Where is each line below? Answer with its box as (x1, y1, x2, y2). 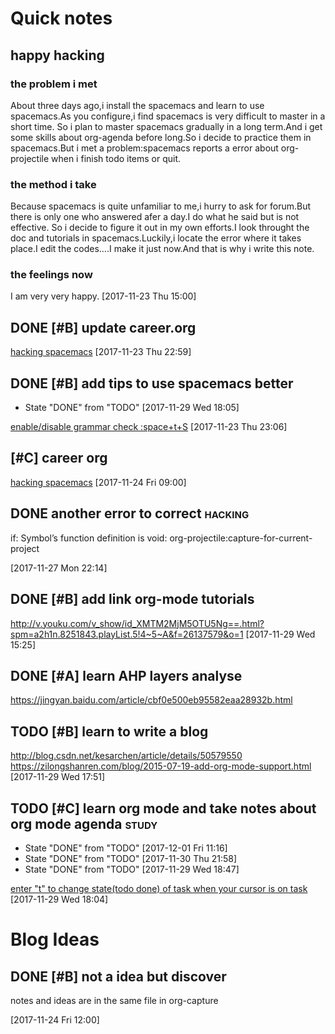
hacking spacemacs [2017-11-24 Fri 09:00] (10, 476, 187, 488)
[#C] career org (10, 450, 108, 467)
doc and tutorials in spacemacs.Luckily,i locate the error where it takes (10, 232, 302, 244)
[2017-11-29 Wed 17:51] (10, 771, 106, 783)
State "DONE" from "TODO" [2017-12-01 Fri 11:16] (24, 842, 228, 854)
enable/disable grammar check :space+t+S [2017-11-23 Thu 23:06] (10, 421, 288, 433)
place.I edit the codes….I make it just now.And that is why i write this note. (10, 243, 315, 255)
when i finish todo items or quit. (51, 152, 182, 164)
